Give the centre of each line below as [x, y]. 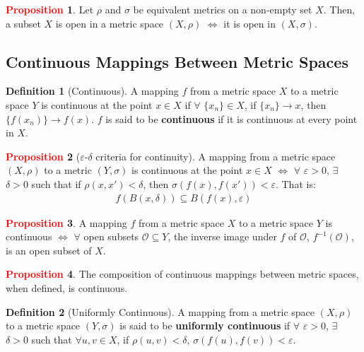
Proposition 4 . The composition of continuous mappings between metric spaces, [182, 274]
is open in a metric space [110, 23]
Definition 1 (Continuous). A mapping [92, 91]
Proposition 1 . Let [50, 9]
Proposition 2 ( [43, 156]
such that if [56, 183]
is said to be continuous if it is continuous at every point [231, 118]
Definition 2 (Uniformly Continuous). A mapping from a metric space [160, 311]
